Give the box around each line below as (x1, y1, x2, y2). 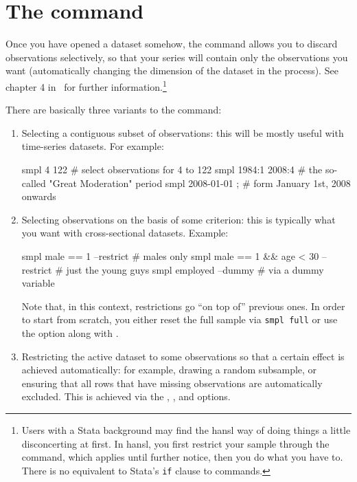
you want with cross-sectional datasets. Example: (21, 226, 229, 240)
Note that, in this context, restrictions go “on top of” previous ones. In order (21, 298, 345, 313)
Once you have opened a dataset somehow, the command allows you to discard (5, 36, 338, 51)
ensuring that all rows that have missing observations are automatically (21, 375, 323, 390)
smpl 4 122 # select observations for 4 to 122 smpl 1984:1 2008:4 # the (21, 162, 323, 176)
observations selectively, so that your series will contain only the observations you (5, 50, 348, 64)
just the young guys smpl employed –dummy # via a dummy (66, 262, 324, 276)
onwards (21, 189, 56, 204)
